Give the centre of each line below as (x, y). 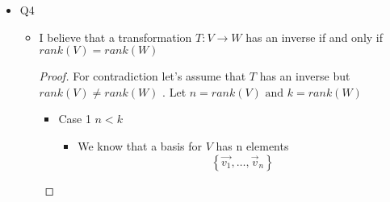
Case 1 (75, 119)
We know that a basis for (140, 145)
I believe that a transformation (115, 37)
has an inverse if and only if (315, 37)
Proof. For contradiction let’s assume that (143, 76)
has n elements (252, 145)
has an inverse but (305, 76)
